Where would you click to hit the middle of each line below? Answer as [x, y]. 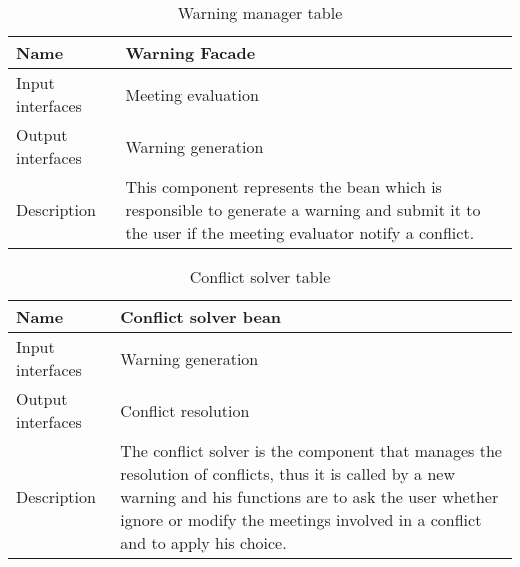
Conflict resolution [185, 410]
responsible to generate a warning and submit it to [303, 209]
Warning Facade [190, 52]
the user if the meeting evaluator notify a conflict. [300, 232]
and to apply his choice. [203, 542]
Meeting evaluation [192, 94]
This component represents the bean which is [283, 186]
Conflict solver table [260, 276]
